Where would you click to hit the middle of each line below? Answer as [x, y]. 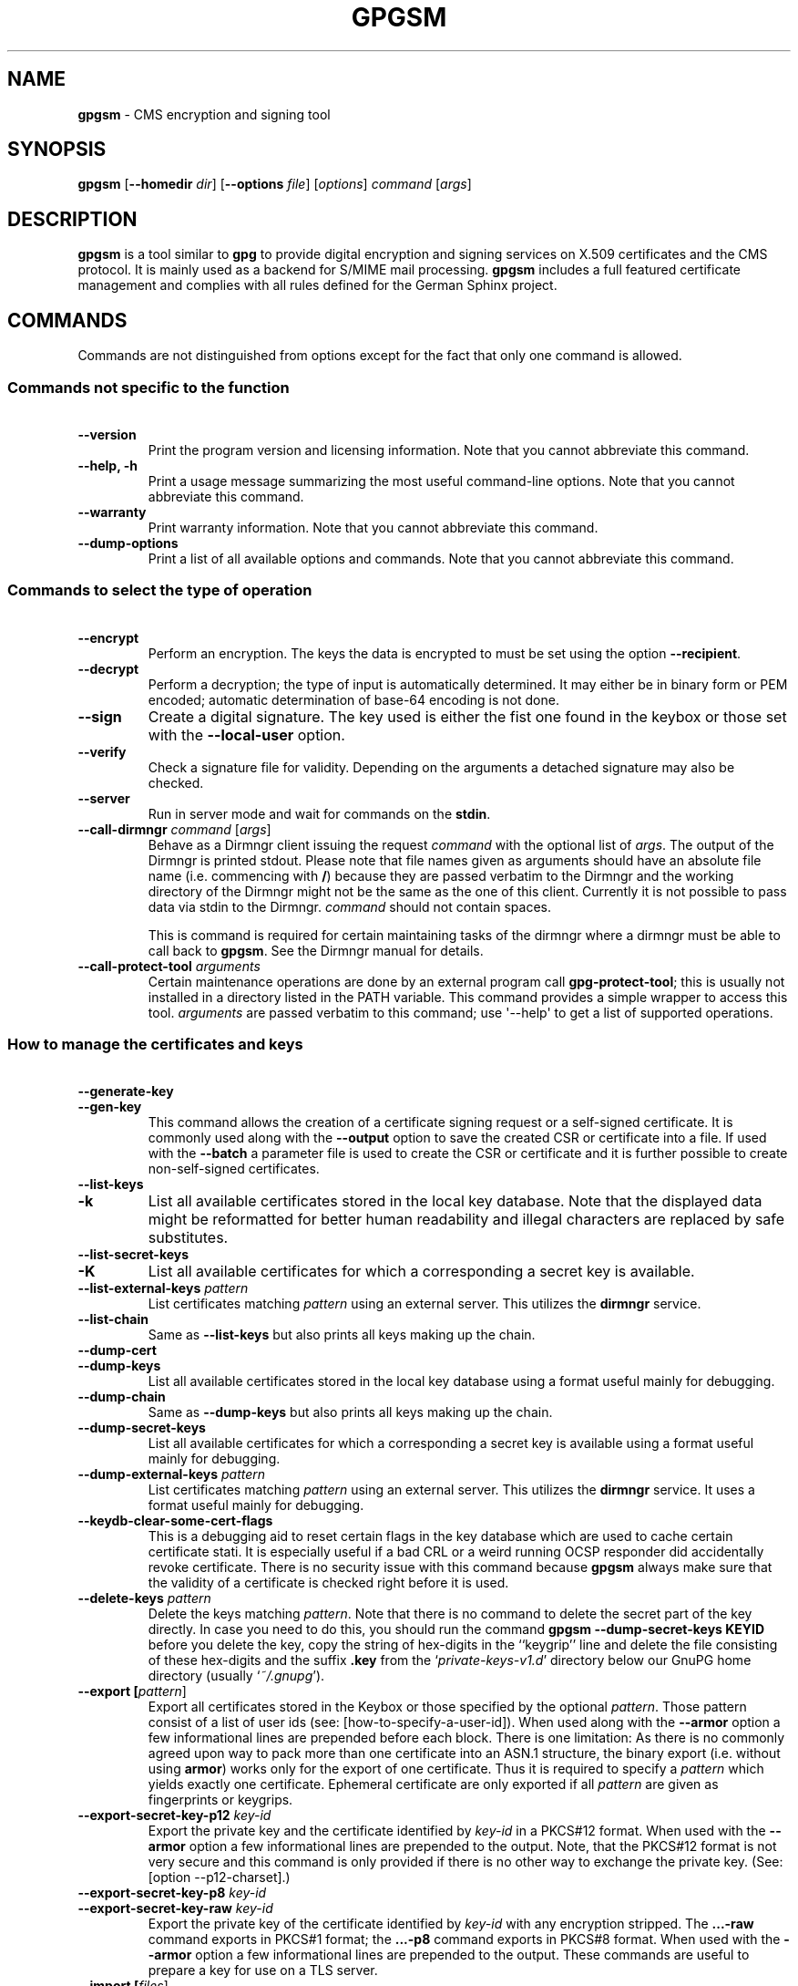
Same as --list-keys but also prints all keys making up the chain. [342, 1335]
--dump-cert [117, 1350]
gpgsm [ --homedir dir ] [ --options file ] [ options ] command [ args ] [275, 184]
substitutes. [188, 1238]
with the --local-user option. [246, 734]
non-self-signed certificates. [234, 1169]
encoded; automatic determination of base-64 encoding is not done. [353, 699]
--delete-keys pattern [144, 1598]
